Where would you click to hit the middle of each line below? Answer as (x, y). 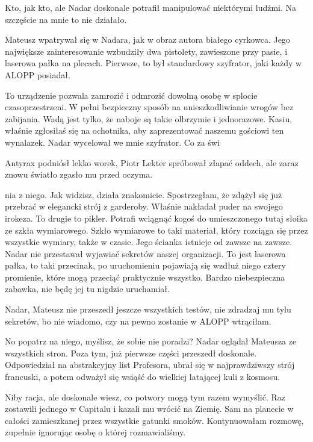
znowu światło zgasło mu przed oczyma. (79, 174)
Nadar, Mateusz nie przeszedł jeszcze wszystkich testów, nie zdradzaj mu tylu (148, 309)
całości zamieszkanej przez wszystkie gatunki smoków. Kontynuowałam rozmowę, (154, 420)
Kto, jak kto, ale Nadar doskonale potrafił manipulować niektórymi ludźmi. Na (151, 7)
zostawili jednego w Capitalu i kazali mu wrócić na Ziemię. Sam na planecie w (149, 409)
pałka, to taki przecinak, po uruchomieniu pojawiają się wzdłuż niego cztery (145, 265)
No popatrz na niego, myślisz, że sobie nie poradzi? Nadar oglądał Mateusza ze (151, 341)
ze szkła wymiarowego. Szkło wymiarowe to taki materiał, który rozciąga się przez (156, 230)
